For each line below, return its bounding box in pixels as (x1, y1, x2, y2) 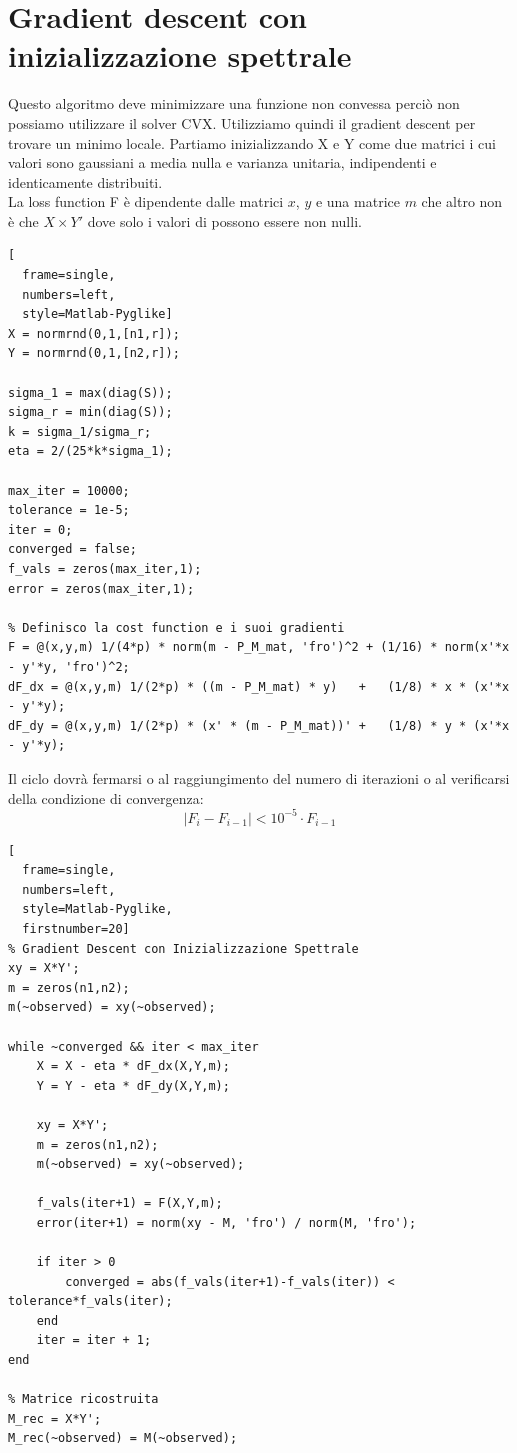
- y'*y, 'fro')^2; (8, 659, 130, 674)
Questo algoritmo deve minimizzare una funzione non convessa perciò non (8, 93, 460, 114)
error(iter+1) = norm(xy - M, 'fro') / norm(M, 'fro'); (36, 1215, 417, 1230)
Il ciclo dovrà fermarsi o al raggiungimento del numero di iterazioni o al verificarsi (8, 767, 510, 788)
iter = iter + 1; (36, 1333, 152, 1348)
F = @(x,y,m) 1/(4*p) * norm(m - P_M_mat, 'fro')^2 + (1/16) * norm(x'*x (8, 640, 510, 655)
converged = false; (8, 542, 137, 557)
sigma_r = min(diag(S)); (8, 405, 173, 420)
